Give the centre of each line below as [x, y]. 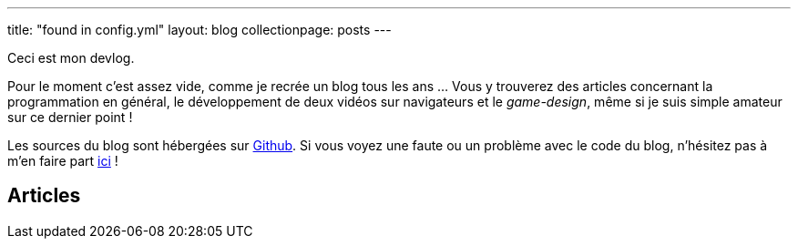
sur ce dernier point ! [70, 117]
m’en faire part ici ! [63, 161]
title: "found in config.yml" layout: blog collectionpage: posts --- [199, 30]
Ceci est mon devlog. [71, 58]
